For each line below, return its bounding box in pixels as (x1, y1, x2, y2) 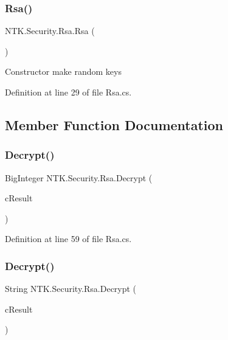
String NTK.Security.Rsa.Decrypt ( (5, 282, 137, 295)
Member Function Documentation (5, 115, 224, 134)
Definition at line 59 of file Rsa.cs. (5, 232, 132, 245)
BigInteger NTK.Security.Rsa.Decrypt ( (5, 171, 153, 184)
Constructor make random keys (5, 65, 122, 78)
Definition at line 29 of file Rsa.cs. (5, 86, 132, 98)
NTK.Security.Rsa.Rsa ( (5, 24, 95, 37)
